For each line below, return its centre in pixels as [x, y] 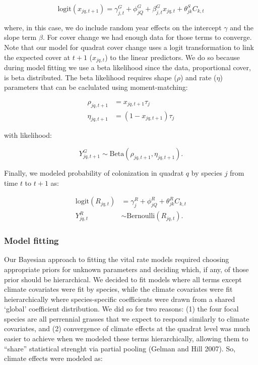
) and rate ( [198, 77]
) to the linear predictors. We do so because [172, 57]
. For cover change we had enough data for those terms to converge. [147, 37]
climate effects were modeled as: [53, 358]
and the [242, 27]
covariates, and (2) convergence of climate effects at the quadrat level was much [127, 328]
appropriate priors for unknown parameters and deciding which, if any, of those [126, 269]
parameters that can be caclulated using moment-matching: [96, 87]
